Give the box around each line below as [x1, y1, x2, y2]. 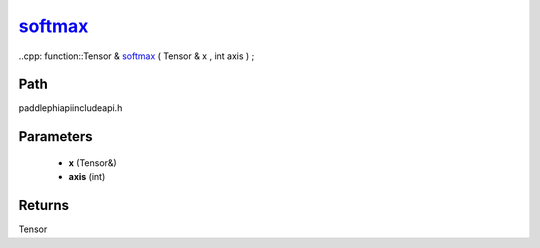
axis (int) [68, 171, 106, 183]
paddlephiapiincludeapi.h [18, 102, 123, 114]
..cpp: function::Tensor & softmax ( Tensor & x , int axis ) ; [18, 50, 255, 62]
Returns [18, 197, 70, 214]
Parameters [18, 128, 93, 145]
